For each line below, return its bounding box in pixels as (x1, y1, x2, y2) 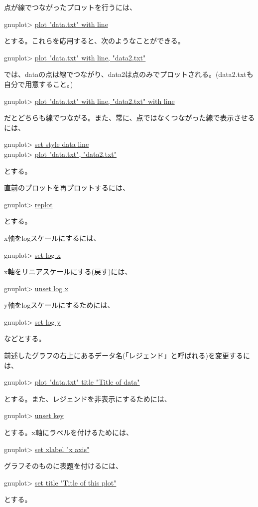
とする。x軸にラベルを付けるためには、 (4, 427, 133, 438)
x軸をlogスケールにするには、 (4, 232, 101, 243)
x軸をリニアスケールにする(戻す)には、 (4, 266, 132, 277)
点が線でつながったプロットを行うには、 (4, 2, 136, 12)
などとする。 (4, 333, 46, 344)
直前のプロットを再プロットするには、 (4, 182, 129, 193)
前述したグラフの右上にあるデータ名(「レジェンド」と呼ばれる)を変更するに (4, 350, 250, 361)
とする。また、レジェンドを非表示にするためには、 (4, 393, 171, 404)
